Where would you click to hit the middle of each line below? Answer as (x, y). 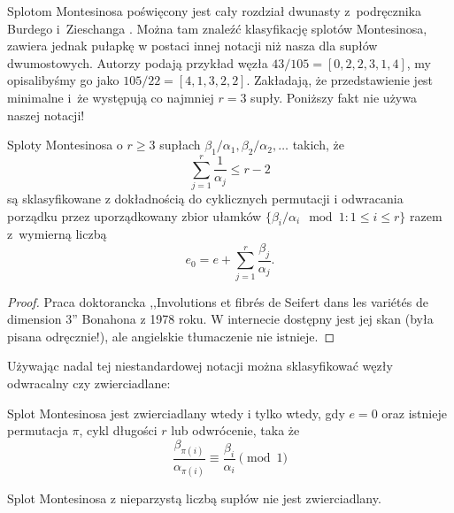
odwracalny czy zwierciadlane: (89, 383)
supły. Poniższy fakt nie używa (334, 97)
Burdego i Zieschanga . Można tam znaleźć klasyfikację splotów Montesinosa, (217, 28)
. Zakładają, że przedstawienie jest (340, 80)
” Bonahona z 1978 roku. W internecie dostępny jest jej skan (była (253, 319)
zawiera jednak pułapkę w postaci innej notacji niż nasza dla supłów (192, 46)
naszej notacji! (46, 115)
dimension (35, 319)
